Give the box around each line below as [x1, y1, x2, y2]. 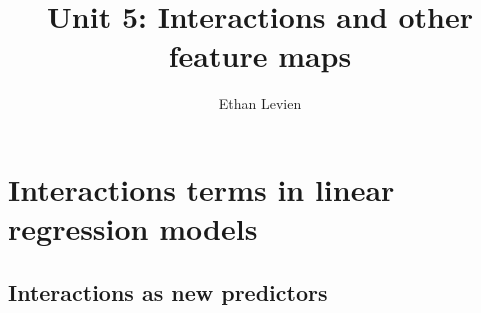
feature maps [168, 35, 352, 76]
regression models [8, 208, 258, 249]
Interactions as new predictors [8, 276, 328, 307]
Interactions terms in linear [8, 168, 395, 209]
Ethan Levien [218, 93, 302, 114]
